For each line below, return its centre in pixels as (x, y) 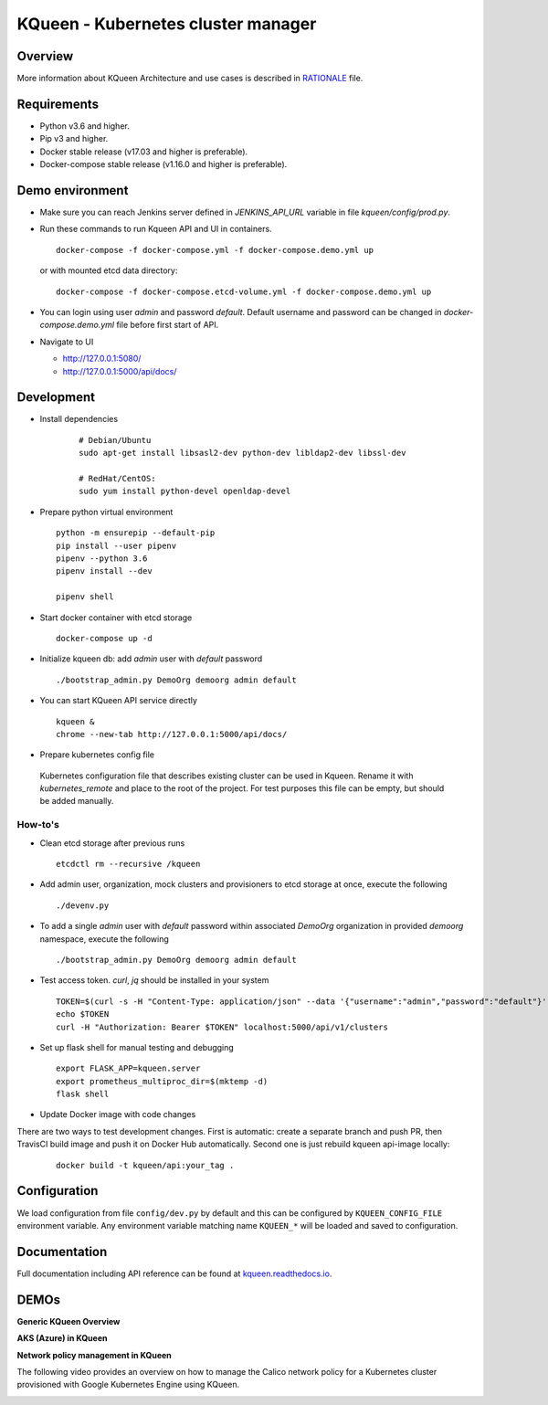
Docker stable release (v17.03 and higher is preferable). (144, 152)
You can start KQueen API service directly (119, 701)
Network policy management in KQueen (95, 1355)
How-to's (38, 825)
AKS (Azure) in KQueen (62, 1338)
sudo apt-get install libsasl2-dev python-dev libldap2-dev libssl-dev (242, 453)
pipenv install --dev (104, 571)
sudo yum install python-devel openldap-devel (185, 491)
